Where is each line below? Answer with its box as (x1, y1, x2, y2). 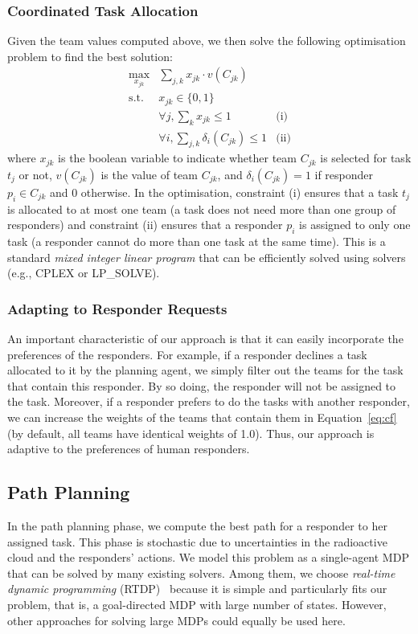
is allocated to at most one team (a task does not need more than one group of (7, 200, 396, 217)
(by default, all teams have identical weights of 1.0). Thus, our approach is (7, 424, 375, 441)
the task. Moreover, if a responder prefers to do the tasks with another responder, (7, 393, 410, 410)
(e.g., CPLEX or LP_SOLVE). (7, 264, 160, 281)
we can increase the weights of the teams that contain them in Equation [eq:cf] (7, 409, 397, 426)
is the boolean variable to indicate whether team (58, 149, 297, 166)
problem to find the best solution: (7, 47, 173, 64)
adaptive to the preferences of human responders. (7, 440, 250, 457)
